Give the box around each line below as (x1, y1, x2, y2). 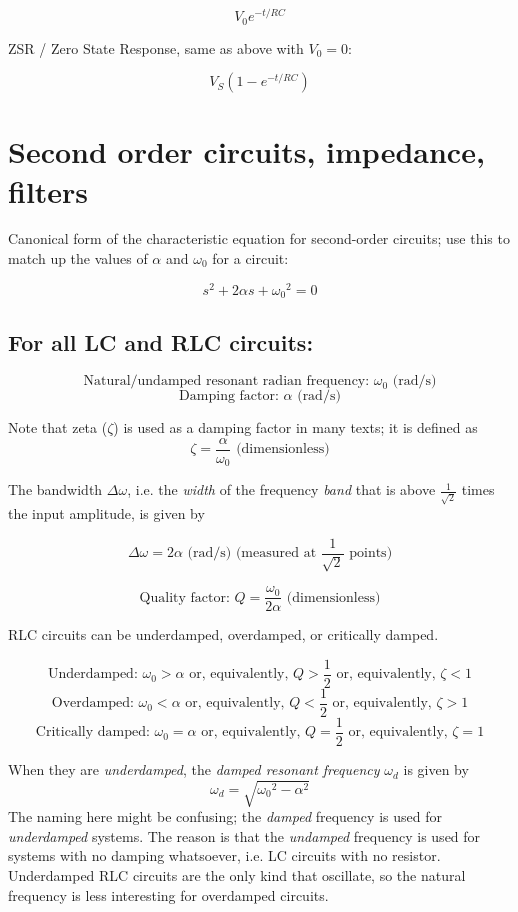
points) (349, 546, 393, 561)
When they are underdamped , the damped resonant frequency (8, 759, 380, 780)
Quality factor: (139, 590, 230, 605)
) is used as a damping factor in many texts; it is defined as (113, 417, 478, 438)
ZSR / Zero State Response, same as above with (8, 37, 304, 58)
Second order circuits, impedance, (8, 131, 485, 172)
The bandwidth (8, 479, 103, 500)
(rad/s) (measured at (187, 546, 317, 561)
